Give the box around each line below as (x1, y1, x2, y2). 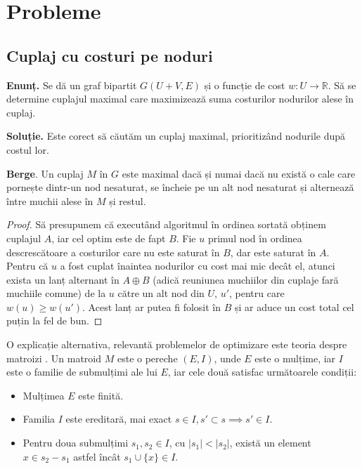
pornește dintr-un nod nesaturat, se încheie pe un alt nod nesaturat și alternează (6, 180, 354, 194)
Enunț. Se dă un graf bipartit (6, 77, 137, 92)
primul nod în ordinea (207, 230, 302, 245)
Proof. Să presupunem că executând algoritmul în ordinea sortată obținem (6, 217, 326, 232)
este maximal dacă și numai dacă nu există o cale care (122, 166, 356, 180)
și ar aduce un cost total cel (234, 299, 354, 314)
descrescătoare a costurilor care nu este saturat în (6, 244, 220, 259)
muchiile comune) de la (6, 286, 106, 300)
